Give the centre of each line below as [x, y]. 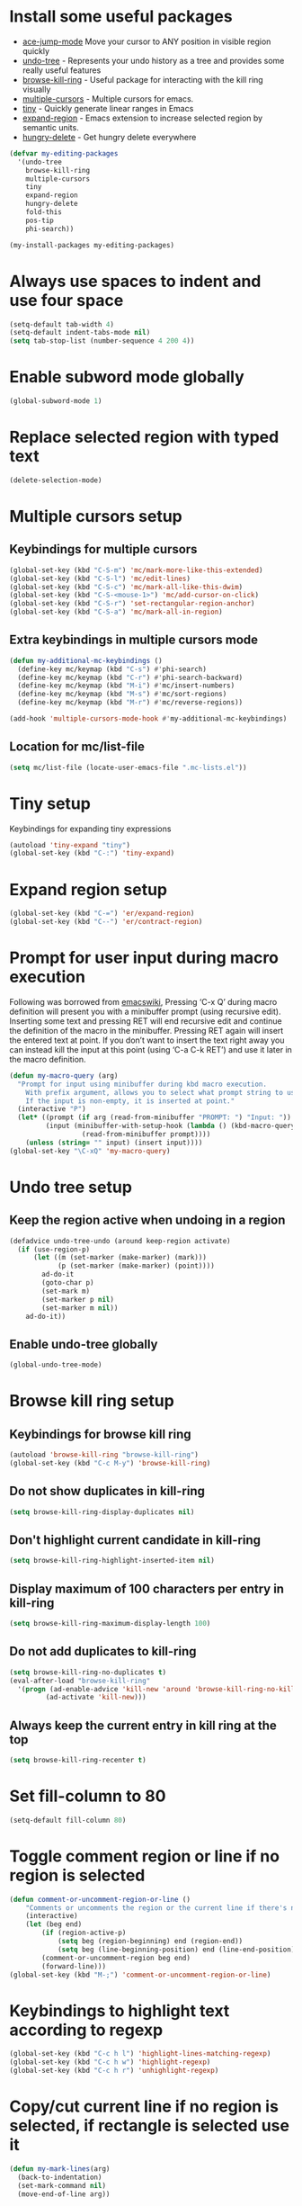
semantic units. [50, 127]
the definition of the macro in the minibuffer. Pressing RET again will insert [147, 1030]
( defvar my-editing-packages [64, 153]
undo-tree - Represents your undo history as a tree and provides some [153, 60]
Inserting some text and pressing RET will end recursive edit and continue [146, 1021]
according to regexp [86, 2030]
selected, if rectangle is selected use [150, 2126]
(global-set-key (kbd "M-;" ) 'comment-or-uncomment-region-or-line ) [140, 1975]
